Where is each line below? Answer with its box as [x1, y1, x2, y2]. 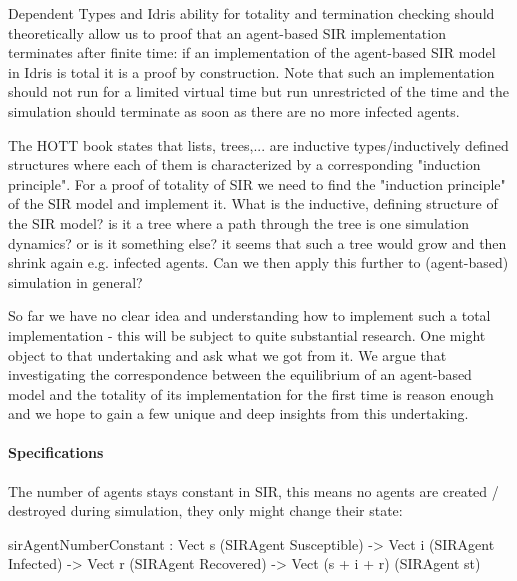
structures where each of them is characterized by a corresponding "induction [8, 154, 481, 175]
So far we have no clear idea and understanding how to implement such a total [8, 305, 491, 326]
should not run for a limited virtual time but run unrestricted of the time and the [8, 81, 509, 102]
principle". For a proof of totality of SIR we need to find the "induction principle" [8, 173, 506, 194]
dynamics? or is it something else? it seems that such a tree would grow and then [8, 232, 507, 253]
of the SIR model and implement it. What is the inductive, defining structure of [8, 193, 498, 214]
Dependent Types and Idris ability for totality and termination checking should [8, 3, 495, 23]
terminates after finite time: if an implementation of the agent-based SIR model [8, 42, 496, 63]
